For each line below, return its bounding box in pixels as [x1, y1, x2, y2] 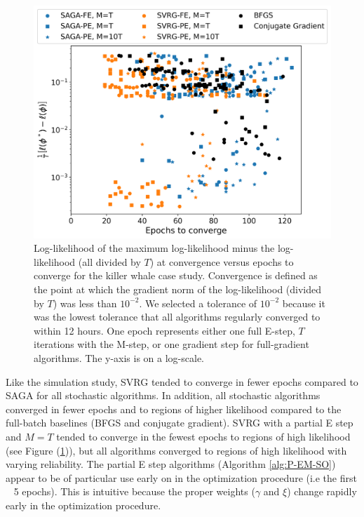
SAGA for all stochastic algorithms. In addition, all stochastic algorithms [6, 388, 321, 403]
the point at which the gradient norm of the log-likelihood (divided [34, 282, 322, 297]
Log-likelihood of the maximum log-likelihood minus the [34, 241, 275, 255]
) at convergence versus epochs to [149, 254, 294, 269]
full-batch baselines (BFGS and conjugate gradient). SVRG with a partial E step [6, 415, 353, 430]
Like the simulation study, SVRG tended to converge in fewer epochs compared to [6, 374, 358, 389]
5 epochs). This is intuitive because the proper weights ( [13, 484, 255, 499]
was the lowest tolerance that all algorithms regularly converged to [34, 309, 321, 324]
